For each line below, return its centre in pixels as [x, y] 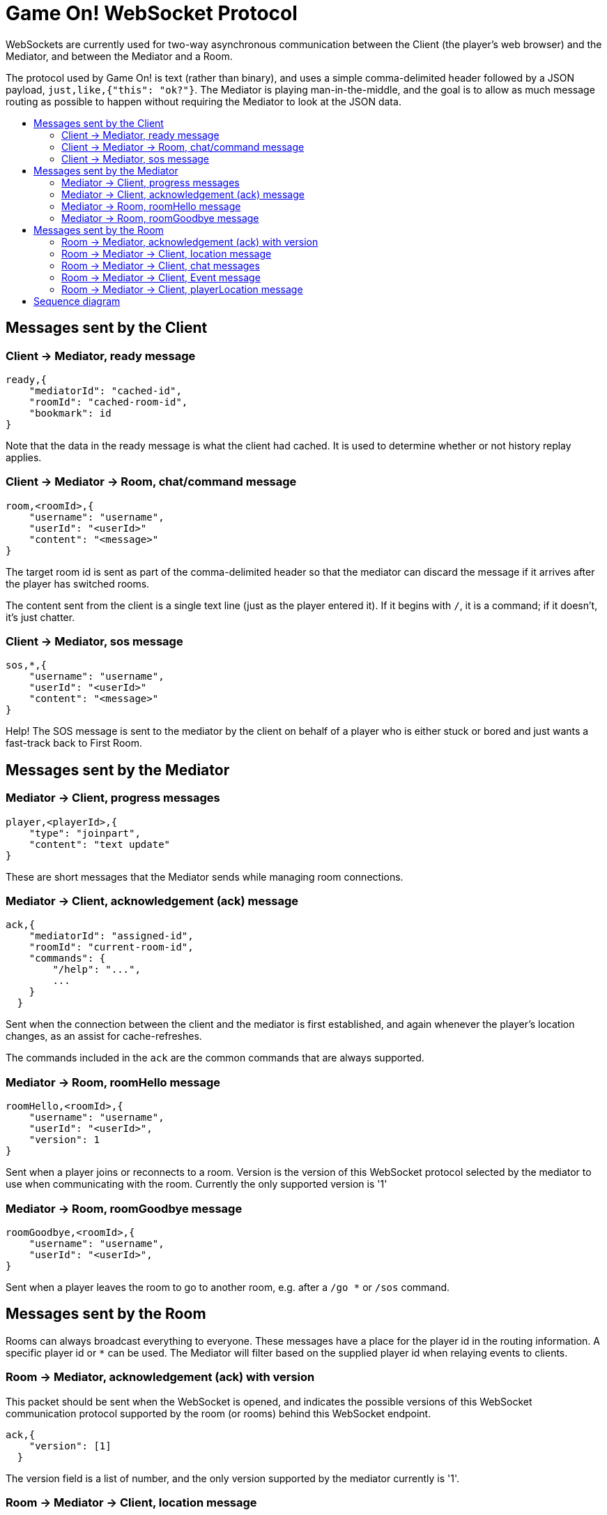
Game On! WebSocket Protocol [152, 13]
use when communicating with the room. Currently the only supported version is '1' [197, 1184]
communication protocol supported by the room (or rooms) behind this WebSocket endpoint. [218, 1413]
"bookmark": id [70, 413]
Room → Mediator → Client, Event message [161, 277]
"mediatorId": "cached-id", [105, 390]
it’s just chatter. [40, 617]
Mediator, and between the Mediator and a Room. [119, 56]
